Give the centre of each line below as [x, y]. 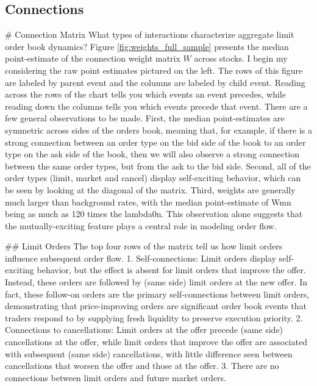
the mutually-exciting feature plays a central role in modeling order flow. [141, 225]
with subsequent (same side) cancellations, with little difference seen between [149, 353]
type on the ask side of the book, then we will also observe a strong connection [152, 154]
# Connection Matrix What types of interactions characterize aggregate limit [150, 34]
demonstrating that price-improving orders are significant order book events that [156, 306]
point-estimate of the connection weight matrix [93, 58]
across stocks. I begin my [241, 58]
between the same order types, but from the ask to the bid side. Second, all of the [158, 166]
